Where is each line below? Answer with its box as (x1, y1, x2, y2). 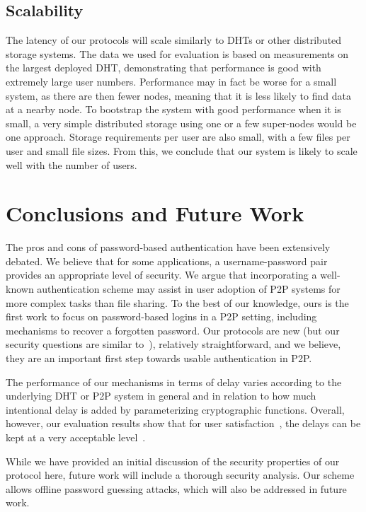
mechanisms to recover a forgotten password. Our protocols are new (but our (6, 322, 340, 337)
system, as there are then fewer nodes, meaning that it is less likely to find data (6, 88, 351, 103)
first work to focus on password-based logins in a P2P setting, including (6, 309, 317, 324)
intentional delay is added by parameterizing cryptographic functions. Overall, (6, 402, 345, 417)
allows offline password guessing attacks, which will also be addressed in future (6, 481, 347, 496)
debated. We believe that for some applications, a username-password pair (6, 253, 328, 268)
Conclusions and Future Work (6, 199, 304, 228)
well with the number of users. (6, 157, 137, 172)
